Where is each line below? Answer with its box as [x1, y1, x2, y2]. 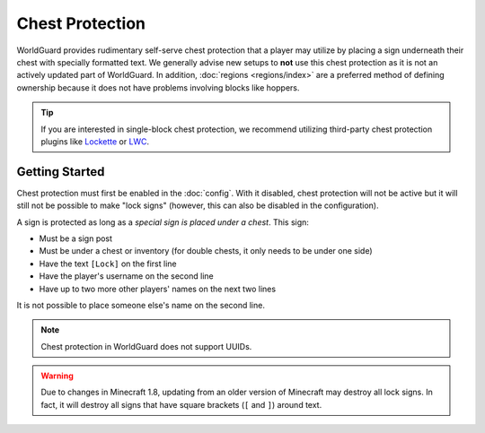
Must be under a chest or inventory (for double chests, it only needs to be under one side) [39, 246, 373, 256]
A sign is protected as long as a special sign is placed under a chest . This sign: [16, 216, 310, 228]
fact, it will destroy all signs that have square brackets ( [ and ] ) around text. [40, 399, 322, 410]
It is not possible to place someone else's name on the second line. [16, 299, 265, 310]
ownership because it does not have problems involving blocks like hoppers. [16, 82, 300, 93]
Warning [40, 370, 74, 381]
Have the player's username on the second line [39, 271, 215, 281]
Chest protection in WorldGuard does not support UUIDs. [40, 341, 252, 351]
